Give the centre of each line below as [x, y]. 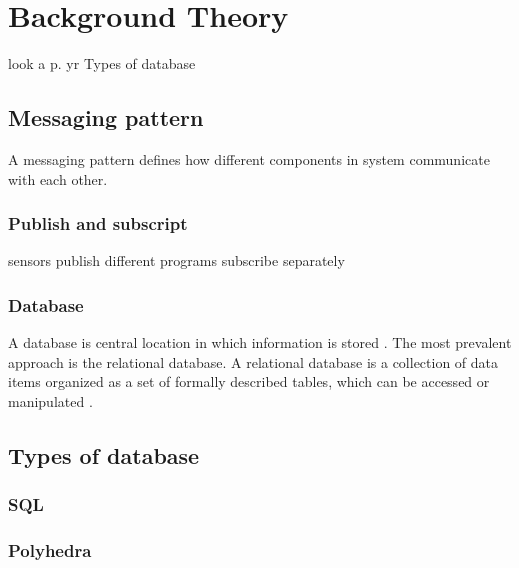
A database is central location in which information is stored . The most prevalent [260, 342]
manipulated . [50, 400]
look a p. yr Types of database [102, 63]
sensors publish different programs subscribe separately [176, 260]
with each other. [58, 178]
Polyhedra [50, 550]
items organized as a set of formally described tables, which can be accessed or [249, 381]
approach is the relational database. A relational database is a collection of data [253, 361]
